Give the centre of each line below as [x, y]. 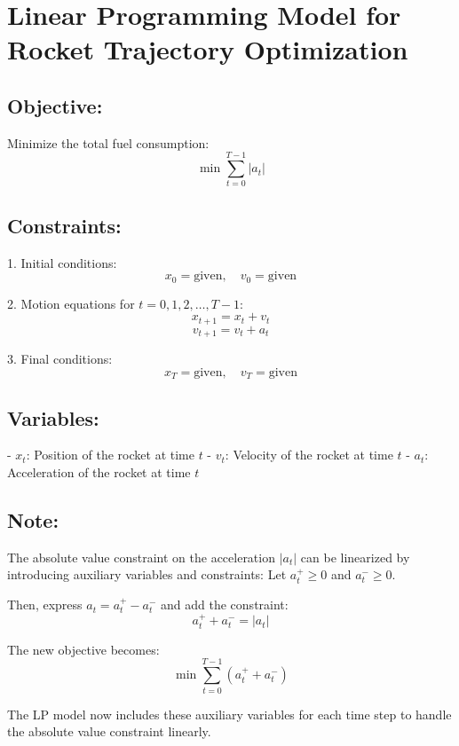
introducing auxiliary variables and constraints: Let [147, 574]
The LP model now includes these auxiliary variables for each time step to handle [229, 714]
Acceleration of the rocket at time [99, 472]
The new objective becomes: [83, 649]
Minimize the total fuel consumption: [108, 142]
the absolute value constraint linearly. [109, 731]
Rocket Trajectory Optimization [208, 49]
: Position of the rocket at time [110, 455]
